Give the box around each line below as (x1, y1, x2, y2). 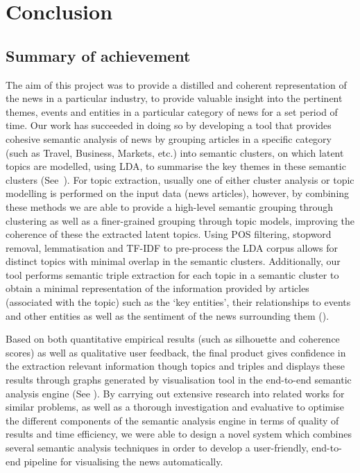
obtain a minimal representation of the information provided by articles (6, 281, 309, 295)
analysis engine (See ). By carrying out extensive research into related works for (6, 386, 345, 400)
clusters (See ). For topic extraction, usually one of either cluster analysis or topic (6, 172, 354, 187)
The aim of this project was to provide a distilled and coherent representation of (6, 77, 347, 92)
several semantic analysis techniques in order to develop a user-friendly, (6, 440, 309, 455)
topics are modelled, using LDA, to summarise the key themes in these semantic (6, 159, 346, 173)
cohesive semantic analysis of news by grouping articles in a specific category (6, 131, 332, 146)
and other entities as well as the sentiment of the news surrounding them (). (6, 308, 329, 322)
